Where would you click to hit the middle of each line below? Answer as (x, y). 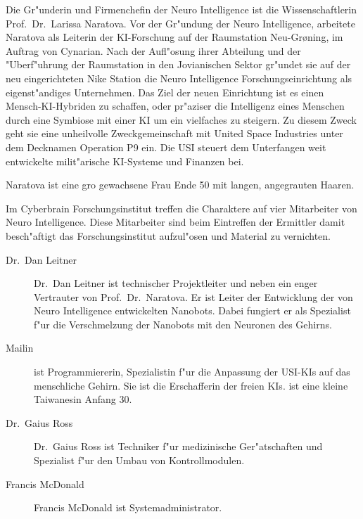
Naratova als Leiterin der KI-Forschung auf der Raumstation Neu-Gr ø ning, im (174, 37)
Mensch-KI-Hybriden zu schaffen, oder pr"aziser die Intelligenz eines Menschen (175, 106)
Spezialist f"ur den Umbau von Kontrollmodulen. (139, 460)
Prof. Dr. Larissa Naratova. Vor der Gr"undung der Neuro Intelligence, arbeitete (180, 23)
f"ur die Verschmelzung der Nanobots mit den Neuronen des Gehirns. (183, 324)
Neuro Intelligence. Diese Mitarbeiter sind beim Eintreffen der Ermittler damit (176, 222)
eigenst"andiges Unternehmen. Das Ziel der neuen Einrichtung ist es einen (165, 92)
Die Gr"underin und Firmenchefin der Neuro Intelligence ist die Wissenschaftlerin (181, 9)
